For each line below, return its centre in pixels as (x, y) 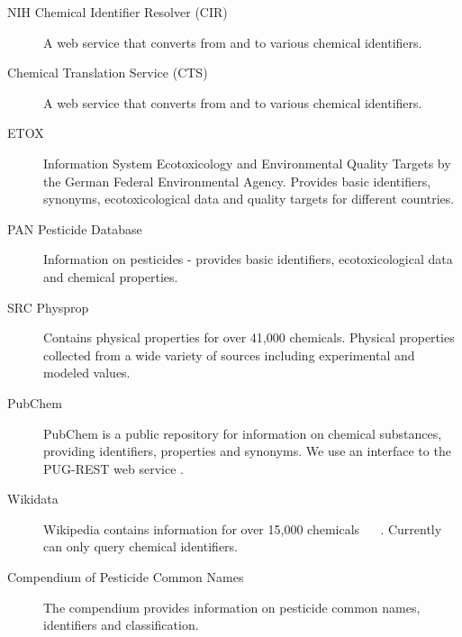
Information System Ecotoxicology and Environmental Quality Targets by (247, 163)
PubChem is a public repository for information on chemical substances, (243, 433)
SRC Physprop (48, 307)
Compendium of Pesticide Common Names (126, 577)
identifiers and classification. (121, 625)
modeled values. (87, 373)
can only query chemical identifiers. (140, 546)
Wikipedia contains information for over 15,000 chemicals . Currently (243, 528)
